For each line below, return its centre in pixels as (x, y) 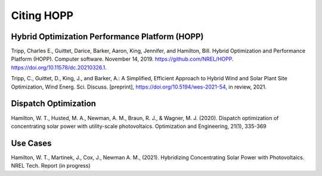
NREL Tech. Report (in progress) (51, 166)
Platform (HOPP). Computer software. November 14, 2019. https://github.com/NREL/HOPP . (122, 59)
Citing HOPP (42, 15)
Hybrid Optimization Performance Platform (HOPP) (107, 37)
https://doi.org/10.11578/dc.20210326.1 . (59, 67)
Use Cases (31, 143)
